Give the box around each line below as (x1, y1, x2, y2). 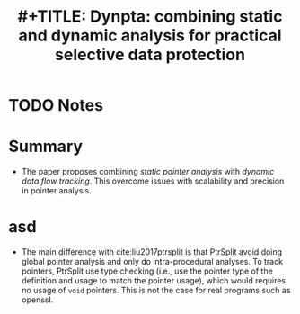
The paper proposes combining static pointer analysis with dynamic (21, 166, 275, 177)
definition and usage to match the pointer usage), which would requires (21, 275, 287, 286)
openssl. (21, 294, 54, 305)
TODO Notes (8, 95, 104, 116)
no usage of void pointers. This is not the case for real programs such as (21, 285, 291, 296)
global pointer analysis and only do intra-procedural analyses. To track (21, 256, 284, 267)
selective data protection (54, 45, 246, 65)
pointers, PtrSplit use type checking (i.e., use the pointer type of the (21, 265, 273, 276)
